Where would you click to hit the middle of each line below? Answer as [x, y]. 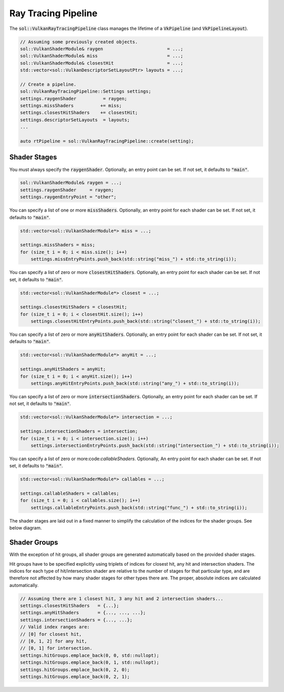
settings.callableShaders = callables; [69, 494]
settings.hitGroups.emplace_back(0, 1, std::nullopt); [90, 663]
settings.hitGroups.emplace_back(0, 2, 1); [75, 677]
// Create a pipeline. [48, 84]
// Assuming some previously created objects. [79, 42]
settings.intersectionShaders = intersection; [79, 431]
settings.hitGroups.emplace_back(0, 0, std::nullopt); [90, 655]
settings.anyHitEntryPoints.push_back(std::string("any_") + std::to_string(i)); [135, 384]
